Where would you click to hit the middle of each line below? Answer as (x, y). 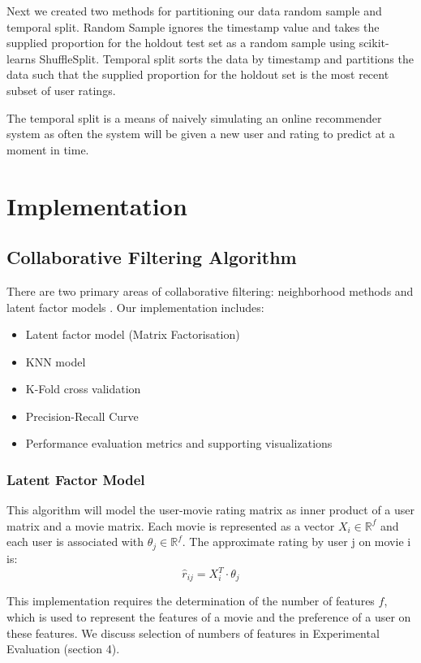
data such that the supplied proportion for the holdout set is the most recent (198, 74)
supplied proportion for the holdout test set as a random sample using (181, 43)
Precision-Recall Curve (82, 416)
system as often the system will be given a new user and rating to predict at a (201, 134)
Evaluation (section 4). (63, 649)
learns (21, 58)
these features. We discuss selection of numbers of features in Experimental (193, 633)
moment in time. (48, 149)
